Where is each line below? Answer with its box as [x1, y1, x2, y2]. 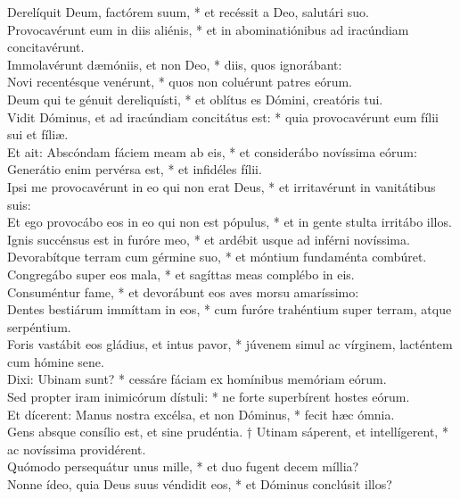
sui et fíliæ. [7, 125, 69, 144]
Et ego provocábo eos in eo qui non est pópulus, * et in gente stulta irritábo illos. [7, 212, 452, 231]
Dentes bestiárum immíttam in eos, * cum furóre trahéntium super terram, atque [7, 300, 452, 319]
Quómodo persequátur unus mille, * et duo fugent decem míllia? [7, 457, 359, 476]
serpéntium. [7, 317, 71, 336]
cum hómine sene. [7, 352, 104, 370]
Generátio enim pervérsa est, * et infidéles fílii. [7, 160, 262, 179]
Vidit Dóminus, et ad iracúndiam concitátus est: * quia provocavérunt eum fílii [7, 107, 439, 126]
